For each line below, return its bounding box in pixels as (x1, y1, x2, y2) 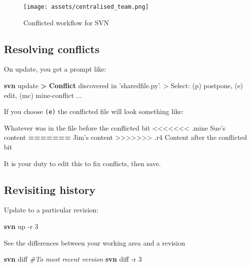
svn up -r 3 (4, 221, 38, 231)
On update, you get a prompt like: (4, 64, 107, 74)
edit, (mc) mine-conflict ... (4, 90, 82, 100)
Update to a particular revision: (4, 205, 99, 215)
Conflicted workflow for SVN (23, 17, 109, 27)
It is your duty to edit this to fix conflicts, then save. (4, 158, 161, 168)
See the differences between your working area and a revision (4, 237, 185, 248)
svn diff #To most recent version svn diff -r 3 (4, 254, 142, 264)
